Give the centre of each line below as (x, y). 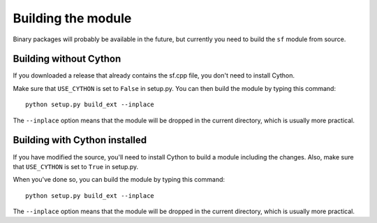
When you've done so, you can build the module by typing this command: (119, 180)
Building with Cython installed (80, 140)
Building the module (72, 18)
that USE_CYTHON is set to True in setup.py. (76, 166)
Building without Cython (67, 59)
